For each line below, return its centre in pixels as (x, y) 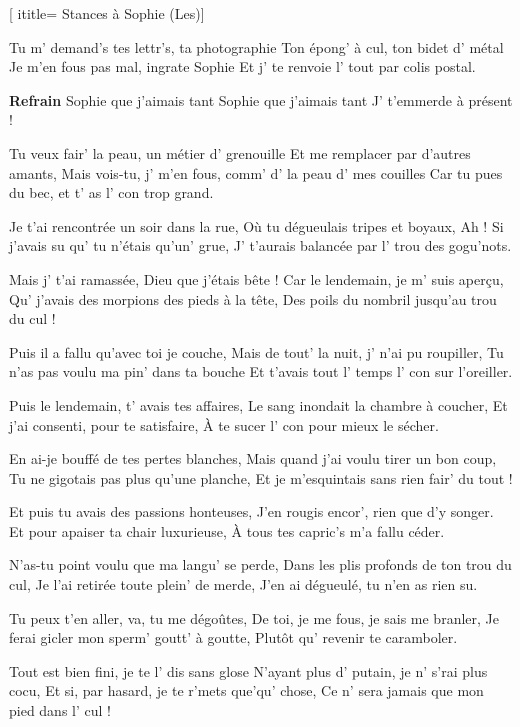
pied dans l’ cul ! (60, 710)
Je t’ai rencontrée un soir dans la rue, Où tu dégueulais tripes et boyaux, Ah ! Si (256, 225)
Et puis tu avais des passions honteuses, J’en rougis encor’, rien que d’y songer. (251, 511)
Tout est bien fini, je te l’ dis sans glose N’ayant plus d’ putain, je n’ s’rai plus (248, 670)
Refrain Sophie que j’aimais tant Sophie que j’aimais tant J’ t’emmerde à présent (261, 99)
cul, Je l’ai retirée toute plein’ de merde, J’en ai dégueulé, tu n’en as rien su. (243, 584)
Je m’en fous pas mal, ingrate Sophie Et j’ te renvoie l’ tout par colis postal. (242, 66)
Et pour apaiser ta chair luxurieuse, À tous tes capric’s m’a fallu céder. (227, 530)
